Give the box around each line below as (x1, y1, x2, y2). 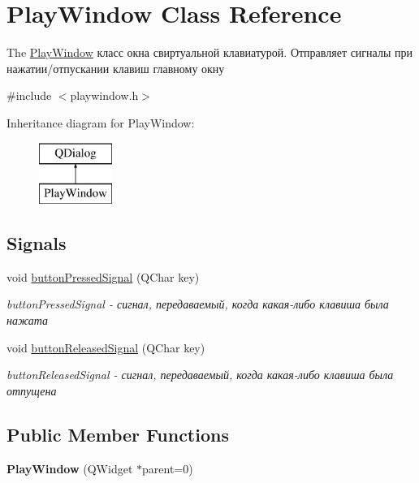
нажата (6, 312, 49, 329)
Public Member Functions (6, 421, 229, 446)
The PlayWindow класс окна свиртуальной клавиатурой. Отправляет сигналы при (6, 44, 413, 61)
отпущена (6, 382, 57, 399)
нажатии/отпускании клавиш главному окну (6, 59, 225, 76)
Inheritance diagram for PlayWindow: (6, 114, 195, 131)
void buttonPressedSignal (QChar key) (6, 268, 200, 285)
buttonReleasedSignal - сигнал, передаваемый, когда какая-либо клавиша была (6, 366, 394, 383)
